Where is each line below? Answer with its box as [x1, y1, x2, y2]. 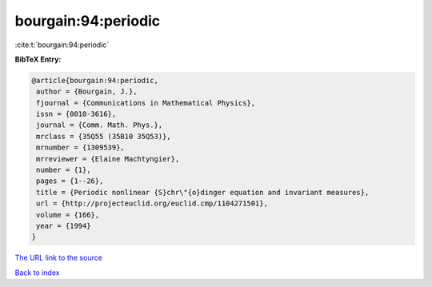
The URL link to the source [14, 253, 103, 263]
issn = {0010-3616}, [36, 110, 117, 119]
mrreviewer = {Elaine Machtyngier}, [36, 154, 180, 163]
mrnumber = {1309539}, [36, 143, 126, 152]
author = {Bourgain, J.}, [36, 87, 138, 96]
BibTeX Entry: [14, 54, 62, 64]
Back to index [14, 268, 60, 277]
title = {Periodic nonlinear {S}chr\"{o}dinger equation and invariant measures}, [36, 188, 370, 197]
